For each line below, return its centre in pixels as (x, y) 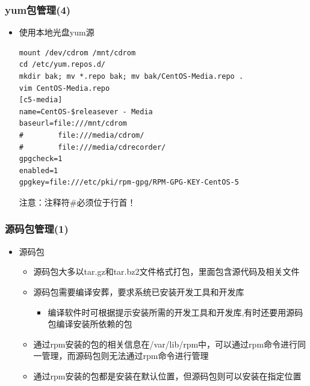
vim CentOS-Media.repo (64, 88)
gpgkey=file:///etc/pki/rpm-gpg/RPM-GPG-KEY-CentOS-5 (129, 182)
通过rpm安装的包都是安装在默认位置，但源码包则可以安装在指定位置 (167, 375)
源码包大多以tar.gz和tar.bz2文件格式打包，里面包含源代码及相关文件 (166, 271)
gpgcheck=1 (41, 159)
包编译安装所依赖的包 (90, 324)
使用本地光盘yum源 (57, 32)
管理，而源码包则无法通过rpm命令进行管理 (125, 356)
